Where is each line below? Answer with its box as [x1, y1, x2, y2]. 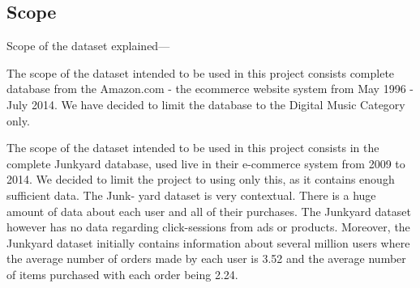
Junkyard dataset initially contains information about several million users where [6, 234, 410, 251]
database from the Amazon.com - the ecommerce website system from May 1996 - [6, 80, 414, 97]
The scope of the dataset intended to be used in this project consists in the [6, 139, 379, 156]
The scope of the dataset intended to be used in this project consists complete [6, 64, 395, 81]
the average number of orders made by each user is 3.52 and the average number [6, 250, 406, 267]
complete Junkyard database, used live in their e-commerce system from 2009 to [6, 155, 405, 172]
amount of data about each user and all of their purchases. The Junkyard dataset [6, 202, 411, 219]
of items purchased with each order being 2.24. [6, 265, 238, 282]
